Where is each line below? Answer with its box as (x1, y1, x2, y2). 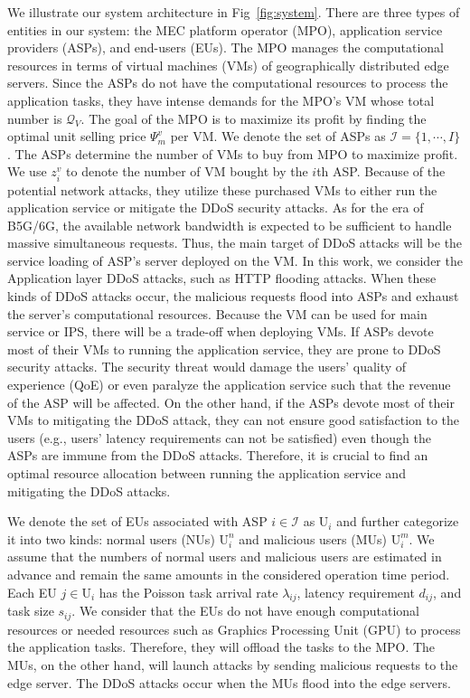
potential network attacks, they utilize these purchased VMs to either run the (7, 180, 437, 199)
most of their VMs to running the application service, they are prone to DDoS (7, 339, 441, 358)
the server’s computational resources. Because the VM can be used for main (7, 304, 428, 323)
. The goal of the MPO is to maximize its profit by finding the (80, 108, 427, 127)
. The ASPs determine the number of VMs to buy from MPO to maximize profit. (7, 144, 458, 163)
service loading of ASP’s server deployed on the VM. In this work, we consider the (7, 250, 463, 269)
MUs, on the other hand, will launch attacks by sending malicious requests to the (7, 656, 458, 674)
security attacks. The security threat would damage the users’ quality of (7, 357, 407, 376)
